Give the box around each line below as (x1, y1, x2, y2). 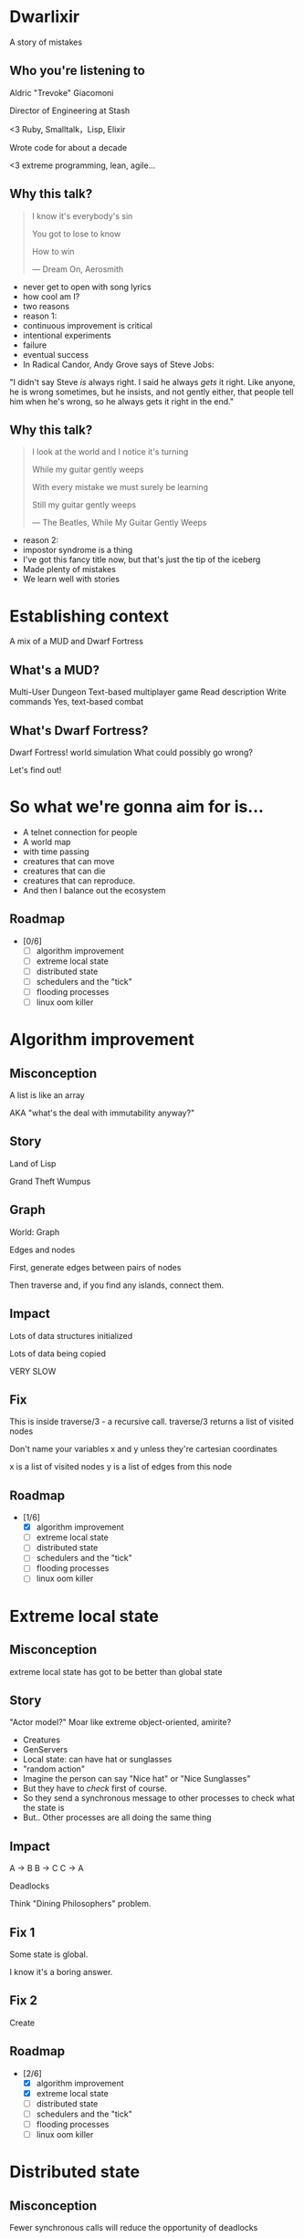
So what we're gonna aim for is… (9, 797, 265, 818)
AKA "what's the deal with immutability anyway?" (9, 1107, 195, 1119)
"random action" (22, 1763, 85, 1774)
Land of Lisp (9, 1157, 57, 1169)
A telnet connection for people (22, 826, 138, 837)
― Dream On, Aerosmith (31, 263, 124, 275)
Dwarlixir (9, 6, 80, 27)
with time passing (22, 846, 89, 857)
